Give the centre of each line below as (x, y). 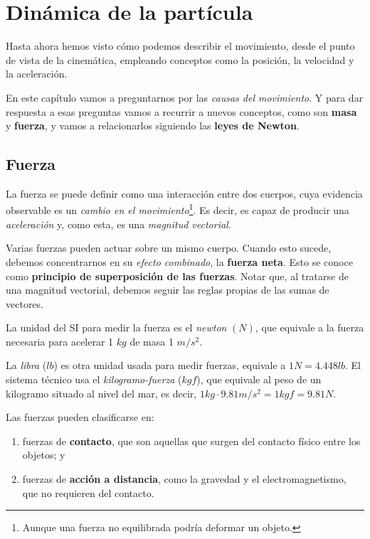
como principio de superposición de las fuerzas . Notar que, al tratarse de (177, 276)
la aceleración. (37, 74)
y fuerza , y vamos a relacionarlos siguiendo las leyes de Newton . (153, 126)
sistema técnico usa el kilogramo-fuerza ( (94, 379)
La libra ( (26, 365)
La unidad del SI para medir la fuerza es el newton (116, 327)
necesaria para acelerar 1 (60, 341)
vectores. (25, 303)
